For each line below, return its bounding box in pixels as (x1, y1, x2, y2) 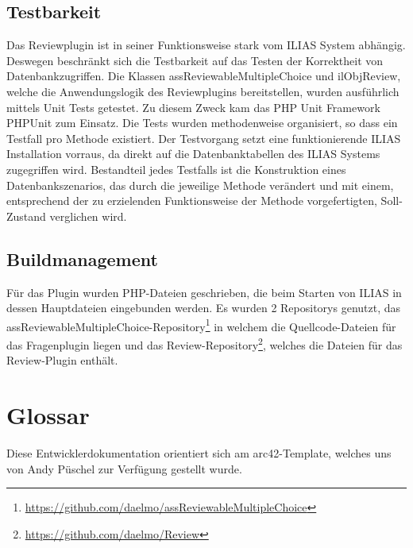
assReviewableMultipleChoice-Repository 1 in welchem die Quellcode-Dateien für (6, 315, 396, 334)
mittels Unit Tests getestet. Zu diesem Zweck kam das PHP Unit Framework (6, 98, 380, 115)
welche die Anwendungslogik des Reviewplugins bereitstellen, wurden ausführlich (6, 83, 399, 99)
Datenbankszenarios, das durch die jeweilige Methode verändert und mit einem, (6, 176, 394, 193)
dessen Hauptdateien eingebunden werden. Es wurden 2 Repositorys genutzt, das (6, 299, 401, 316)
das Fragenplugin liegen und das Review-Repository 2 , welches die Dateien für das (6, 334, 403, 353)
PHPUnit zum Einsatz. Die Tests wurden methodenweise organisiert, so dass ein (6, 114, 398, 131)
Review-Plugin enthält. (6, 352, 118, 369)
